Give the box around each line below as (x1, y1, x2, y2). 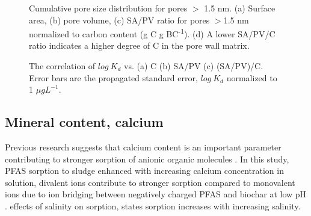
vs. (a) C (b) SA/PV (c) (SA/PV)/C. (124, 60, 263, 72)
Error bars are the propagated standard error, (29, 71, 198, 84)
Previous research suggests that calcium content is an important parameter (5, 141, 282, 153)
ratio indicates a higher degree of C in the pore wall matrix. (29, 39, 250, 52)
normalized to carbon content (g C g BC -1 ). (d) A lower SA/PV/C (29, 26, 276, 40)
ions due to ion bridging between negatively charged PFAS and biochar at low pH (5, 188, 307, 200)
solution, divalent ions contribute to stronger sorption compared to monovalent (5, 176, 295, 188)
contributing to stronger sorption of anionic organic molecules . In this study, (5, 152, 289, 165)
